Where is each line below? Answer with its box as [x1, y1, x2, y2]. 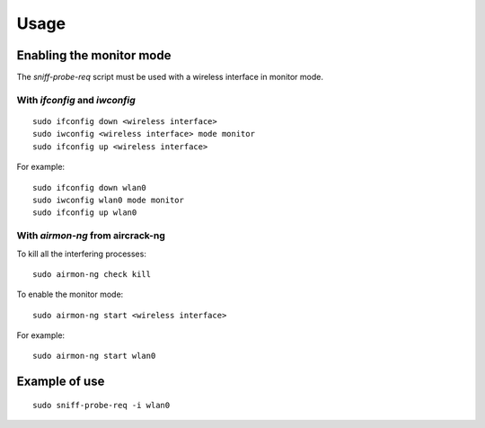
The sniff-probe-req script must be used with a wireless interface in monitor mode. [16, 72, 323, 83]
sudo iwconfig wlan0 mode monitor [32, 194, 184, 205]
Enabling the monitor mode [16, 48, 172, 63]
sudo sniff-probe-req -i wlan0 [32, 400, 171, 410]
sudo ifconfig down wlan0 [32, 183, 147, 192]
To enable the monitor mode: [16, 289, 124, 300]
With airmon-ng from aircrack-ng [16, 229, 165, 242]
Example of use [16, 374, 105, 389]
